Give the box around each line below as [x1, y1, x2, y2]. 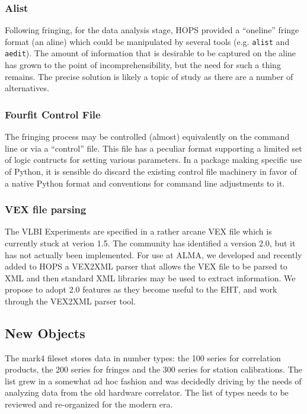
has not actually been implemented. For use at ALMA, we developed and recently [5, 248, 302, 261]
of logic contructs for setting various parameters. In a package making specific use [5, 153, 302, 166]
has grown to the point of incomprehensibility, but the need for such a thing [5, 59, 281, 71]
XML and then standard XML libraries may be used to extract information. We [5, 271, 296, 284]
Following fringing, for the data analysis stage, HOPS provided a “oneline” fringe [5, 24, 299, 36]
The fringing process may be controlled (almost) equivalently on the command [5, 130, 290, 143]
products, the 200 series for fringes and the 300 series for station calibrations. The [5, 363, 302, 376]
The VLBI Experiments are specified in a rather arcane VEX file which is [5, 225, 272, 238]
